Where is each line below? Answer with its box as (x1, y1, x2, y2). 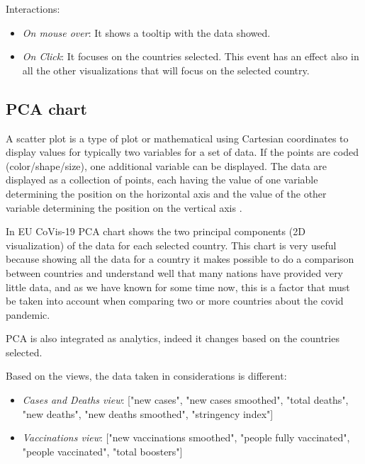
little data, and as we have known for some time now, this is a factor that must (6, 279, 350, 294)
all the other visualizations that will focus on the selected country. (22, 62, 310, 77)
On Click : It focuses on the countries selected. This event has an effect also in (22, 49, 359, 64)
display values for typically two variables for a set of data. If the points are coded (6, 145, 359, 159)
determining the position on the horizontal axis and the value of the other (6, 186, 327, 200)
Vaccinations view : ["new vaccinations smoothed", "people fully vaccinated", (22, 430, 350, 445)
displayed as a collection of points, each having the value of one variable (6, 172, 318, 187)
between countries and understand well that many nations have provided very (6, 265, 344, 280)
